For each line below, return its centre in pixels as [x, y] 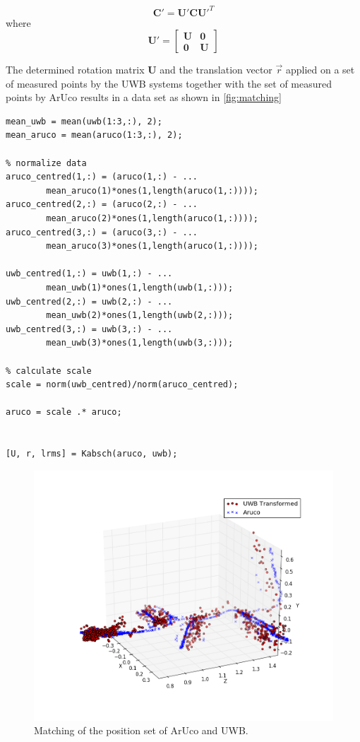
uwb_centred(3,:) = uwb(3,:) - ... [89, 329]
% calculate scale [49, 371]
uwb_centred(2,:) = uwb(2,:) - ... [89, 301]
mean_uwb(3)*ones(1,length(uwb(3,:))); [140, 343]
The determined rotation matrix [75, 70]
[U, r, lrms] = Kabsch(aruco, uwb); [92, 454]
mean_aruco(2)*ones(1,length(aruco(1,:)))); [152, 219]
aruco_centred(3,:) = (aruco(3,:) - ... [102, 232]
